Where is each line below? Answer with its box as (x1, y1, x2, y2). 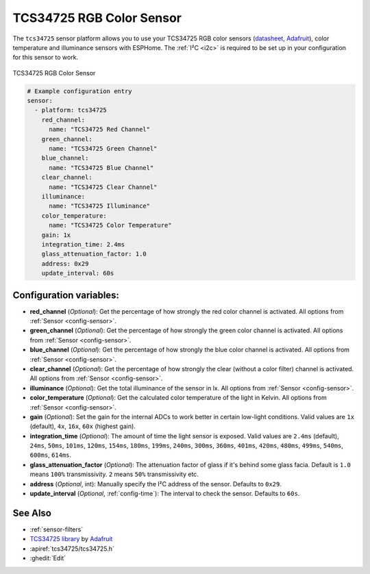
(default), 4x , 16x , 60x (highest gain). (29, 422, 136, 431)
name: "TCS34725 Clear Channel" (49, 183, 158, 191)
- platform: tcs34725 (34, 106, 108, 114)
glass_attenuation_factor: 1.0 (41, 250, 147, 258)
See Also (12, 507, 51, 519)
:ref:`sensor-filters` (29, 525, 84, 534)
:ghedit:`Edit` (29, 554, 66, 562)
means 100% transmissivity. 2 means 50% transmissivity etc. (29, 470, 199, 479)
